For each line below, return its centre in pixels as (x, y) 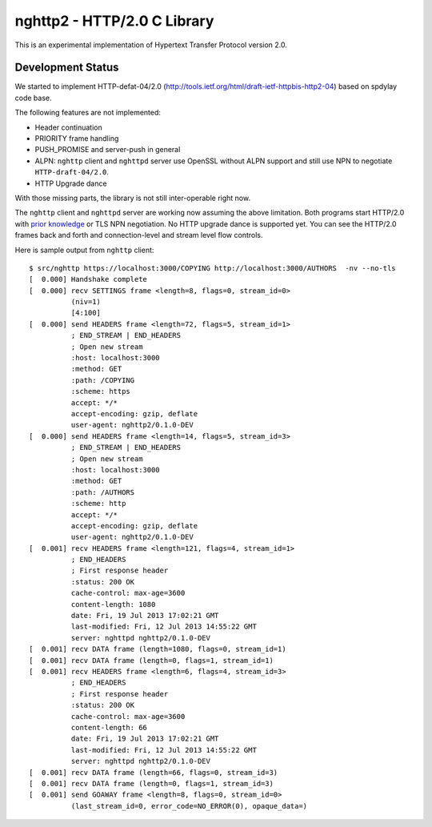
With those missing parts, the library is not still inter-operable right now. (133, 198)
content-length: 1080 (113, 604)
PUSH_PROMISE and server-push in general (108, 150)
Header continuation (69, 127)
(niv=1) (86, 302)
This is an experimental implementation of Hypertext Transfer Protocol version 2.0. (151, 45)
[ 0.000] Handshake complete (88, 279)
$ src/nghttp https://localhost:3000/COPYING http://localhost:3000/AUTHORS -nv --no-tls (212, 268)
